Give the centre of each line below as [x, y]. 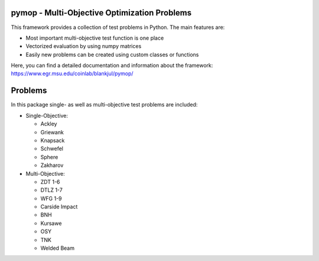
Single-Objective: [47, 115]
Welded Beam [58, 248]
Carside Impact [59, 207]
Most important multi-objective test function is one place [95, 38]
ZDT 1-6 [50, 182]
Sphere [49, 157]
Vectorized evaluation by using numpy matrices [84, 46]
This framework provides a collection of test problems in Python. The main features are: [118, 27]
